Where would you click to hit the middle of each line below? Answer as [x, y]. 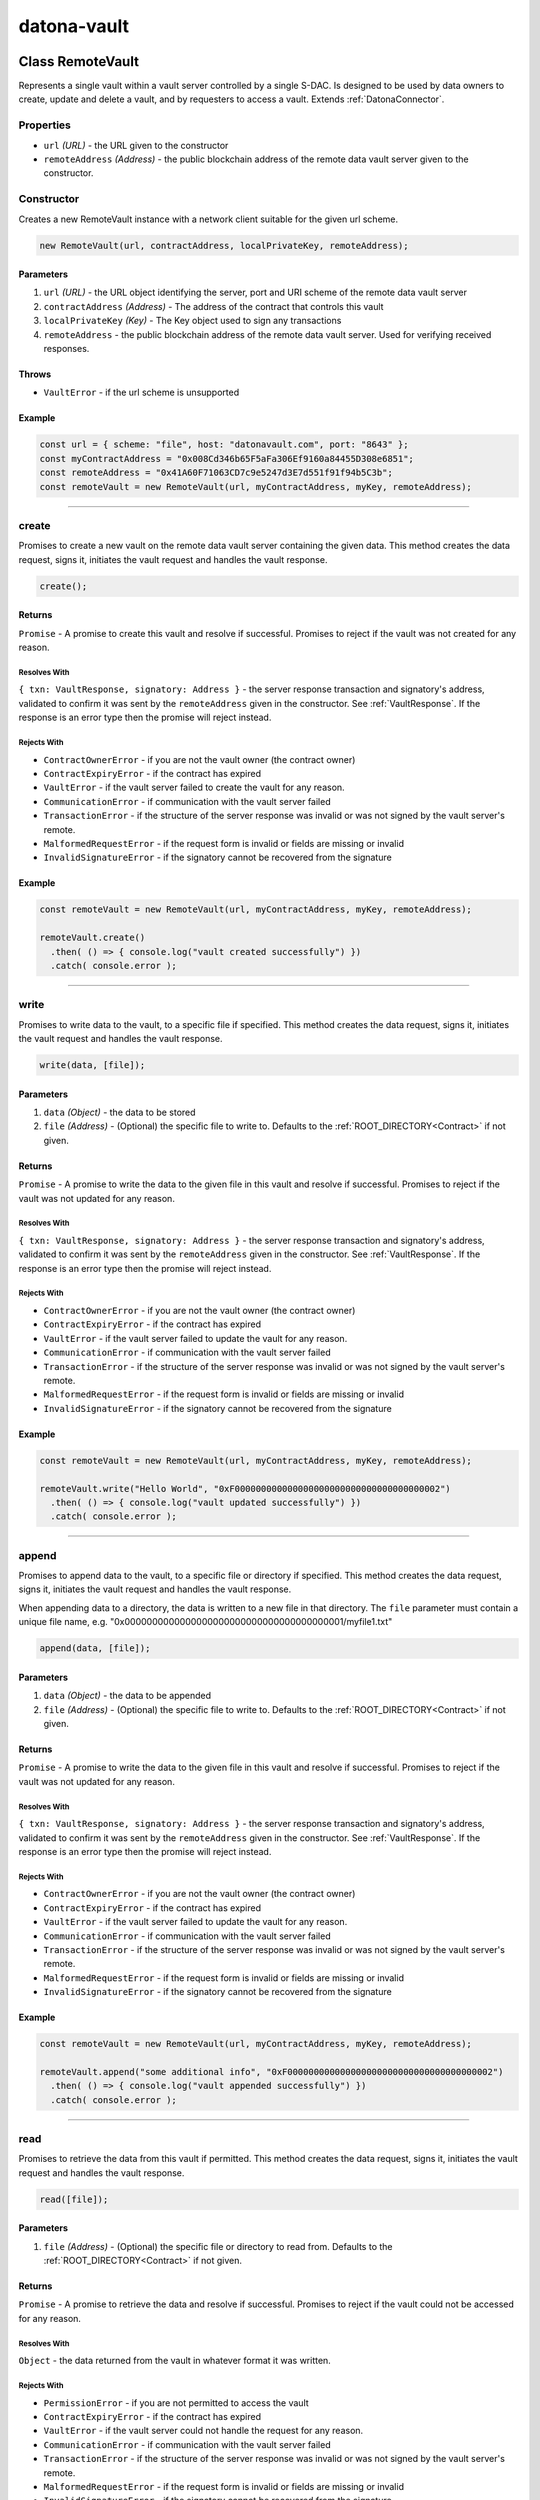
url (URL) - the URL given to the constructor [136, 145]
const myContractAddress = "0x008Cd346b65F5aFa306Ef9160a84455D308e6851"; [227, 458]
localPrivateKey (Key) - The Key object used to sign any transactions [192, 321]
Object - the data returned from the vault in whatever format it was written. [175, 2361]
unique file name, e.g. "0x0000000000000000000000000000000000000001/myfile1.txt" [205, 1622]
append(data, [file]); [95, 1648]
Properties [45, 125]
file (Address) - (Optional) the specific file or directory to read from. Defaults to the [218, 2246]
